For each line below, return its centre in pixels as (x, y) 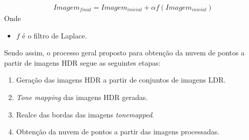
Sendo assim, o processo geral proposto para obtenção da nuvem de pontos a (125, 53)
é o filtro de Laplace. (55, 35)
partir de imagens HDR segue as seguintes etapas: (82, 62)
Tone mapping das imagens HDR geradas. (82, 97)
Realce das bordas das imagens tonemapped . (85, 114)
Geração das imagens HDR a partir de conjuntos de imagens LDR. (121, 80)
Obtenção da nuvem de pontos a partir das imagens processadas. (118, 132)
